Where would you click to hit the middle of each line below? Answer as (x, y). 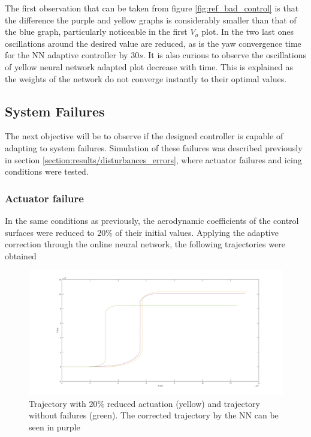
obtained (21, 255)
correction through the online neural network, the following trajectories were (145, 244)
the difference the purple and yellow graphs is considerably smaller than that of (151, 20)
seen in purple (55, 426)
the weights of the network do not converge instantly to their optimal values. (146, 78)
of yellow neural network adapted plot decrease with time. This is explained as (149, 66)
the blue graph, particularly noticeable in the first (96, 32)
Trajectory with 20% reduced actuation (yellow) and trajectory (144, 403)
